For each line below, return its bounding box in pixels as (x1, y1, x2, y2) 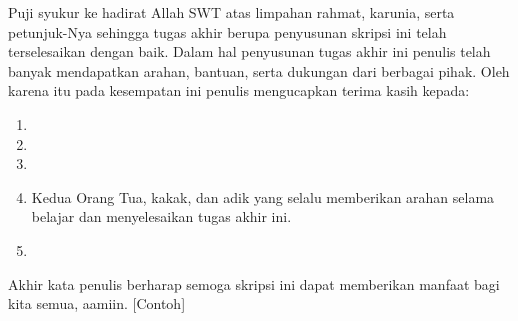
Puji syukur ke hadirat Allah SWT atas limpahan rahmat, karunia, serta (8, 2, 455, 22)
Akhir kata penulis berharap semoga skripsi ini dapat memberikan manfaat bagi (8, 273, 500, 294)
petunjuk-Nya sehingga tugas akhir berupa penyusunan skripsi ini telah (8, 21, 447, 42)
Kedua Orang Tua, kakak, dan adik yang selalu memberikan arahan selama (31, 186, 495, 207)
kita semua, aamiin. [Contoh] (8, 293, 186, 314)
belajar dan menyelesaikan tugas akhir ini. (31, 206, 292, 227)
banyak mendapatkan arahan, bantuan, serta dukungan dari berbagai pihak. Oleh (8, 60, 510, 81)
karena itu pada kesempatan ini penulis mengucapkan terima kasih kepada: (8, 80, 470, 101)
